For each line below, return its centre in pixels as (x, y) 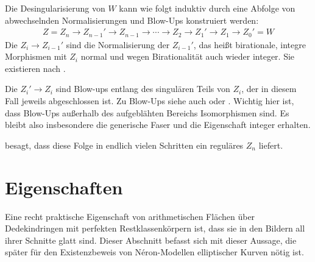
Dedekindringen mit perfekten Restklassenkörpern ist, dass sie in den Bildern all (155, 228)
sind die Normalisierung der (118, 44)
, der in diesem (269, 89)
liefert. (271, 145)
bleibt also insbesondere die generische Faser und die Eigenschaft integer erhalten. (158, 125)
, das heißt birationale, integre (250, 44)
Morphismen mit (36, 56)
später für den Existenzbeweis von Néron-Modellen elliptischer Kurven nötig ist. (154, 252)
